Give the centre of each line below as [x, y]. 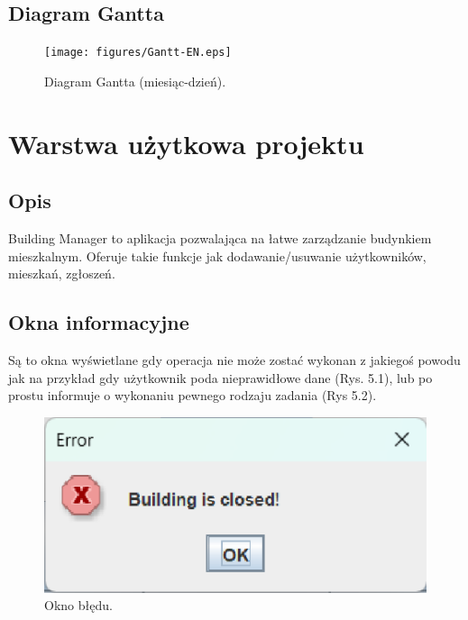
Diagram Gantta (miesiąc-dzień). [135, 81]
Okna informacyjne [99, 322]
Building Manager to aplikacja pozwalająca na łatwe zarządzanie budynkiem [220, 238]
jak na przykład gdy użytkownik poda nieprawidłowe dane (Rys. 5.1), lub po [220, 377]
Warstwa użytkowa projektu [186, 143]
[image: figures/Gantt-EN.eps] [138, 53]
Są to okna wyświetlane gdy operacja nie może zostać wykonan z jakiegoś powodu [234, 360]
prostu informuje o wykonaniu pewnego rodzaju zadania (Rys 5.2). [193, 395]
